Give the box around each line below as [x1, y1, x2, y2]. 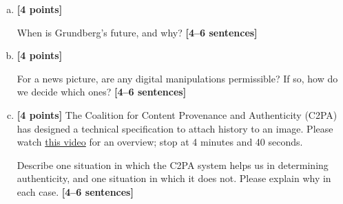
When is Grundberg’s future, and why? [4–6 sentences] [17, 25, 258, 39]
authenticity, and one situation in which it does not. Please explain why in [17, 171, 331, 185]
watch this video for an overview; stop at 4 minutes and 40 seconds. [17, 135, 303, 149]
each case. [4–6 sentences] [17, 184, 134, 199]
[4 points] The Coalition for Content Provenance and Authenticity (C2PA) [17, 107, 337, 122]
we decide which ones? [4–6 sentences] [17, 84, 187, 99]
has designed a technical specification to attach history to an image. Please [17, 121, 333, 135]
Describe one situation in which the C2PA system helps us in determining [17, 157, 329, 172]
